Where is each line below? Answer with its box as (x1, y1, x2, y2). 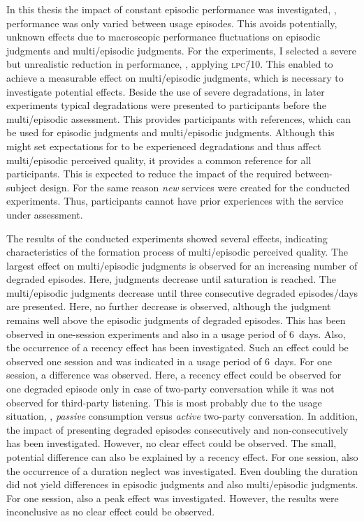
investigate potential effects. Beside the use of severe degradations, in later (6, 84, 325, 98)
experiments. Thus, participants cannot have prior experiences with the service (6, 193, 344, 208)
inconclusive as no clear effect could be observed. (6, 504, 215, 519)
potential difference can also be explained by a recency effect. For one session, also (6, 450, 358, 464)
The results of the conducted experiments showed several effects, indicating (6, 230, 328, 245)
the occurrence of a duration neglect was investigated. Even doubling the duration (6, 463, 358, 478)
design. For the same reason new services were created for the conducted (40, 179, 350, 194)
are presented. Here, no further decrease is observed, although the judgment (6, 299, 331, 314)
